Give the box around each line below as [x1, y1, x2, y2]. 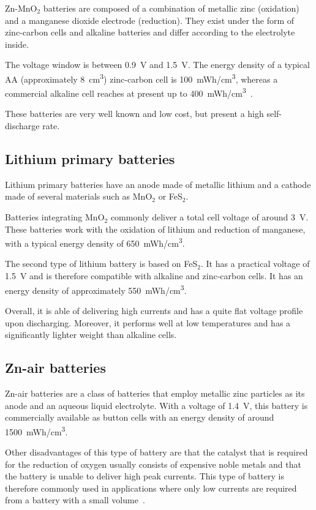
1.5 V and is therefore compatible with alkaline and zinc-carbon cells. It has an [5, 269, 303, 282]
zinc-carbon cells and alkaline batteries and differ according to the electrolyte [5, 26, 295, 39]
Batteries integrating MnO [5, 211, 105, 223]
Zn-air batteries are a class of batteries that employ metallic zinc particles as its [5, 386, 305, 399]
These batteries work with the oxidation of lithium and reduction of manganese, [5, 222, 306, 235]
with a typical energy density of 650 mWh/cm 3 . [5, 235, 185, 249]
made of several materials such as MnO [5, 190, 152, 203]
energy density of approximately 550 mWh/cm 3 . [5, 282, 187, 296]
